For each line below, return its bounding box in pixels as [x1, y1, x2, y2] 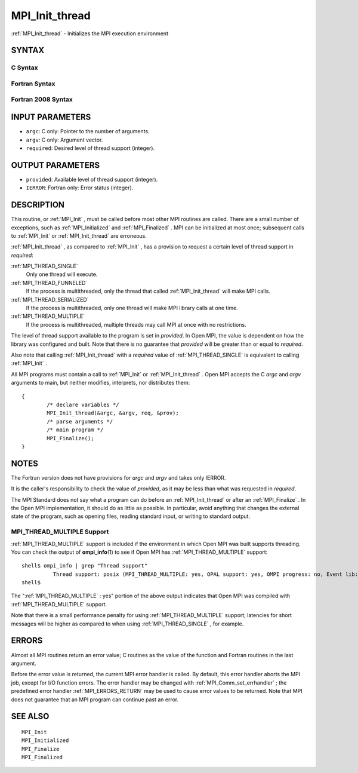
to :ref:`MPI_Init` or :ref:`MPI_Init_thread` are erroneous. [11, 232, 147, 239]
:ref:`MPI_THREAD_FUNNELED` [11, 279, 88, 286]
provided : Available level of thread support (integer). [26, 176, 158, 183]
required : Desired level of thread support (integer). [26, 144, 155, 152]
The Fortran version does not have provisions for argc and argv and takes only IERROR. [11, 474, 226, 481]
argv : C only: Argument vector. [26, 136, 103, 143]
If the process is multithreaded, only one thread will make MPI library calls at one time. [26, 305, 239, 312]
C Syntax [11, 63, 38, 72]
